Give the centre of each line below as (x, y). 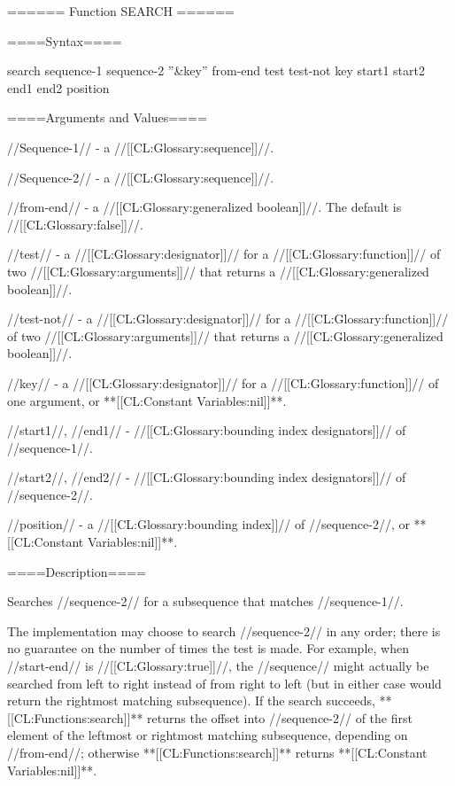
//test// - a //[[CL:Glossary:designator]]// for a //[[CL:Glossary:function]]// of (224, 254)
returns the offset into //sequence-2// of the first (280, 717)
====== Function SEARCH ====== (121, 11)
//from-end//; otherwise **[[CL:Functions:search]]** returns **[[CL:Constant (217, 752)
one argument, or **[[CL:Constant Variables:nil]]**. (147, 400)
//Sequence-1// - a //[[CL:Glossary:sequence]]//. (141, 147)
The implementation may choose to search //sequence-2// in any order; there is (224, 630)
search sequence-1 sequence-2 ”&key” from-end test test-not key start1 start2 (216, 70)
